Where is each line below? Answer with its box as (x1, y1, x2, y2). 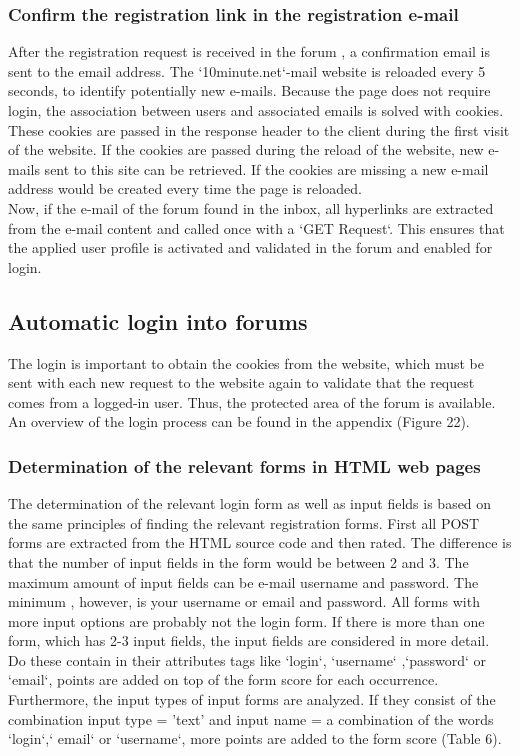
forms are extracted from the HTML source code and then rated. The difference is (8, 532, 512, 553)
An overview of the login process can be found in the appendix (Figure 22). (8, 411, 470, 432)
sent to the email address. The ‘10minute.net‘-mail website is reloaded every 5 (8, 60, 486, 81)
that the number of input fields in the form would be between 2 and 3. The (8, 551, 469, 572)
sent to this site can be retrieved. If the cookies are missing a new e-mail (44, 158, 489, 179)
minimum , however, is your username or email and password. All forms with (8, 591, 480, 612)
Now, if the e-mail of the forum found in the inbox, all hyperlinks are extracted (8, 197, 494, 218)
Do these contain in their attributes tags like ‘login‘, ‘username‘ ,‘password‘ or (8, 649, 487, 670)
